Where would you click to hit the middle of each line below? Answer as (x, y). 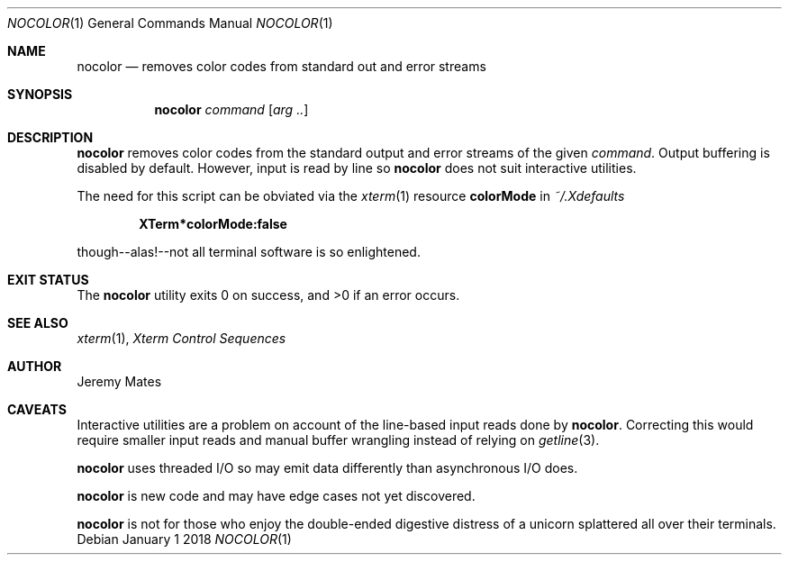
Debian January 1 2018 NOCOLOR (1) (184, 539)
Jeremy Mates (119, 381)
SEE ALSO (38, 323)
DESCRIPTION (50, 137)
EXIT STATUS (48, 280)
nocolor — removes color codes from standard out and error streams (281, 66)
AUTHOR (35, 366)
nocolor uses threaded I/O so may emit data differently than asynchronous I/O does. (327, 468)
